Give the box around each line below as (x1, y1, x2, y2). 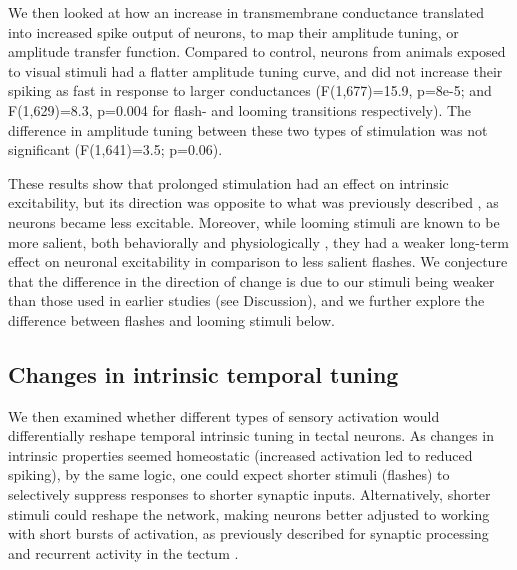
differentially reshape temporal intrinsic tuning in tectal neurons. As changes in (8, 425, 494, 446)
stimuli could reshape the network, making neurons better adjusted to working (8, 503, 490, 524)
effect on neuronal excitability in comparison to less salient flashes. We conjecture (8, 251, 508, 272)
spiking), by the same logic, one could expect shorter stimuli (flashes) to (8, 464, 450, 485)
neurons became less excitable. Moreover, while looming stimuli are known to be (8, 211, 500, 232)
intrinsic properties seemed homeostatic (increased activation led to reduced (8, 444, 473, 465)
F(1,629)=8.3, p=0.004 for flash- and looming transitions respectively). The (8, 99, 472, 120)
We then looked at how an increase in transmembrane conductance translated (8, 2, 484, 22)
